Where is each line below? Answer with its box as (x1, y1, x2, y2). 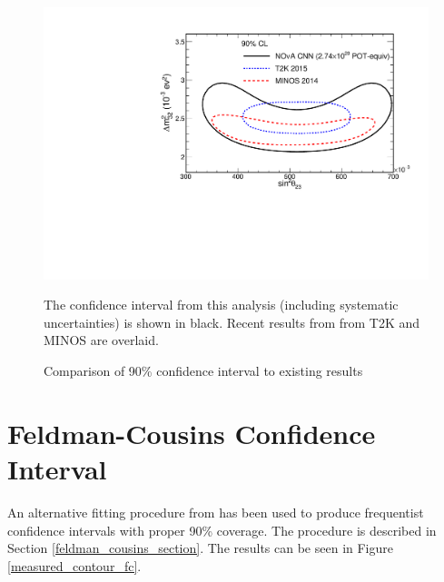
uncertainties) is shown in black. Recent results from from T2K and (44, 312, 420, 331)
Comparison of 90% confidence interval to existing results (44, 361, 363, 380)
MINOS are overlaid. (44, 330, 159, 350)
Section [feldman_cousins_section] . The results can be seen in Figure (7, 538, 394, 557)
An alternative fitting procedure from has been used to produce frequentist (7, 502, 424, 521)
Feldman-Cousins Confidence (7, 414, 376, 451)
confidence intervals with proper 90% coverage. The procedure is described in (7, 520, 437, 539)
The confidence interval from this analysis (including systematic (44, 295, 399, 314)
